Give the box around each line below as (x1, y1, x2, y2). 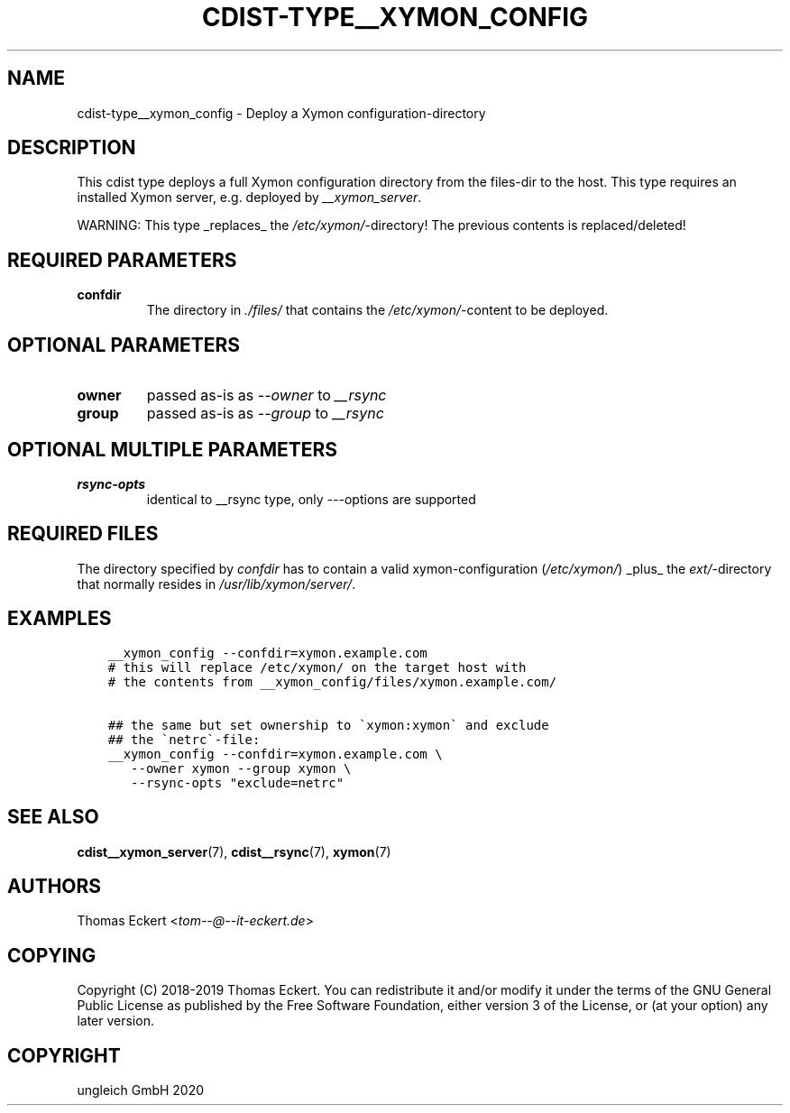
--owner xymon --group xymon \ (131, 760, 352, 776)
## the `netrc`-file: (107, 731, 261, 747)
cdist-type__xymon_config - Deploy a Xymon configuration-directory (77, 105, 486, 121)
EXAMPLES (7, 607, 112, 630)
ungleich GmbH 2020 (77, 1082, 205, 1099)
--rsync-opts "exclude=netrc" (131, 775, 344, 790)
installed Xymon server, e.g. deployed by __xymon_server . (77, 189, 422, 206)
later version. (77, 1013, 154, 1029)
